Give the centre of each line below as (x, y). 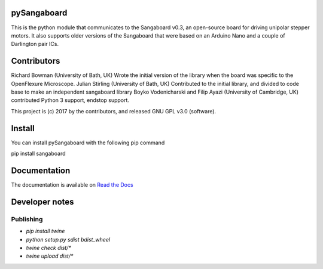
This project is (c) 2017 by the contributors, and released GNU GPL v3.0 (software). (114, 111)
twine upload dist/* (50, 256)
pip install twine (45, 231)
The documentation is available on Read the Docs (72, 184)
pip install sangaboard (38, 154)
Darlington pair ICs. (35, 44)
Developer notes (42, 202)
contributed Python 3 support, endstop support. (70, 100)
